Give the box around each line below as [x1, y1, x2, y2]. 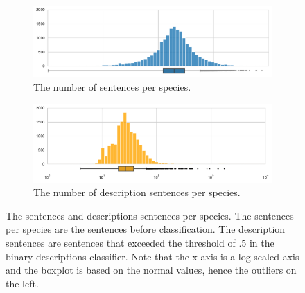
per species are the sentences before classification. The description [6, 222, 286, 236]
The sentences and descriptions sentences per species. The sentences [6, 208, 294, 222]
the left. [6, 276, 39, 290]
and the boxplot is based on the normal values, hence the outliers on [6, 263, 297, 277]
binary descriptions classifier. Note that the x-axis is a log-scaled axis [6, 249, 299, 263]
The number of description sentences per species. [33, 185, 241, 199]
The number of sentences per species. [33, 80, 191, 94]
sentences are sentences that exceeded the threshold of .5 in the [6, 235, 274, 249]
